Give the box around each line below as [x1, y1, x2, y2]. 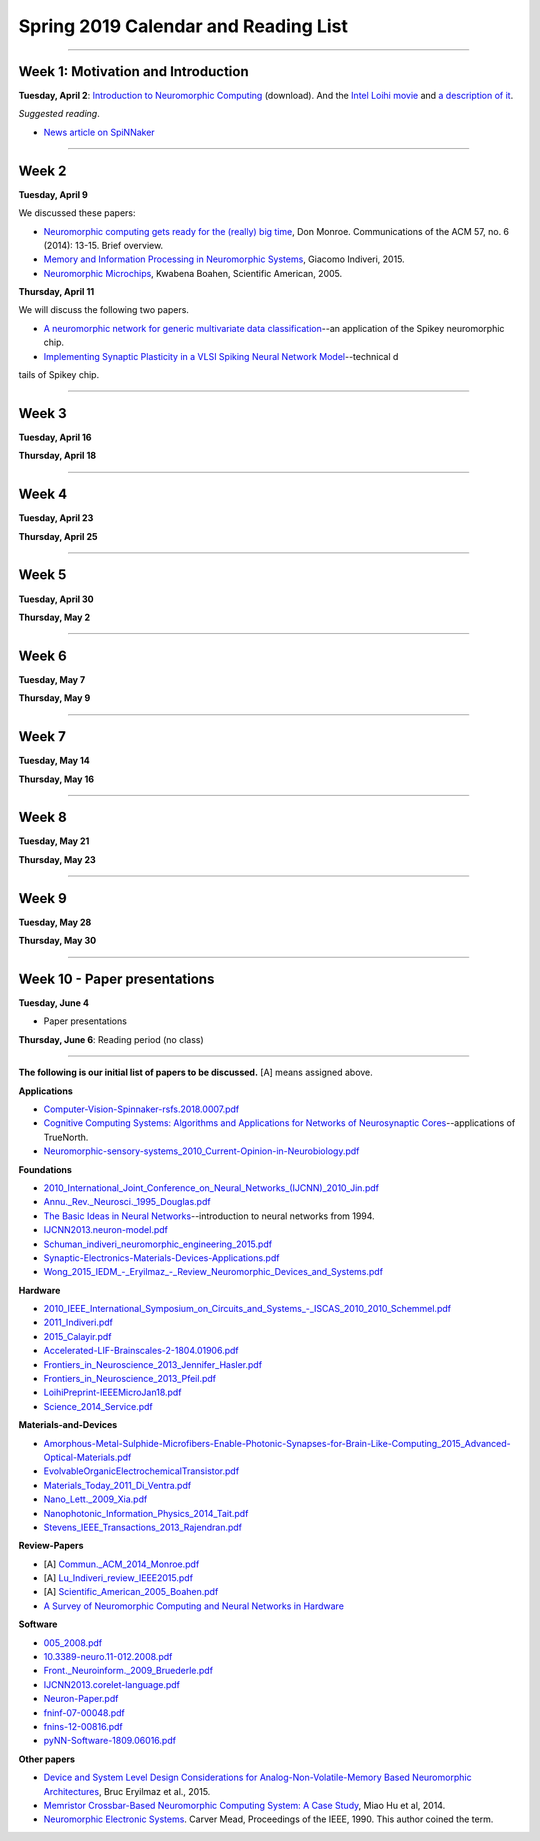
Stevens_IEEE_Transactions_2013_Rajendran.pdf [43, 1521, 243, 1533]
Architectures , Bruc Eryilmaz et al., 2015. [43, 1785, 211, 1797]
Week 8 [18, 809, 67, 826]
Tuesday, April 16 [18, 431, 92, 443]
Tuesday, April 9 [18, 188, 89, 200]
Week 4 [18, 486, 68, 503]
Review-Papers [18, 1540, 84, 1552]
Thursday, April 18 [18, 450, 97, 462]
